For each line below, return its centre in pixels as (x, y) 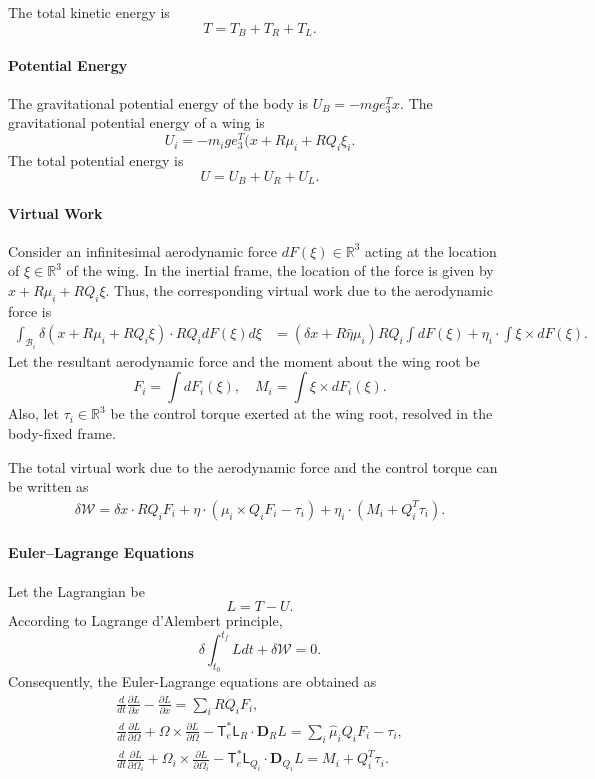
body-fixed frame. (62, 432)
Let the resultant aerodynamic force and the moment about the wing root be (244, 360)
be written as (48, 486)
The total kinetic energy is (89, 12)
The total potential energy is (96, 159)
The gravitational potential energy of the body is (158, 102)
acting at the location (430, 250)
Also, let (34, 413)
